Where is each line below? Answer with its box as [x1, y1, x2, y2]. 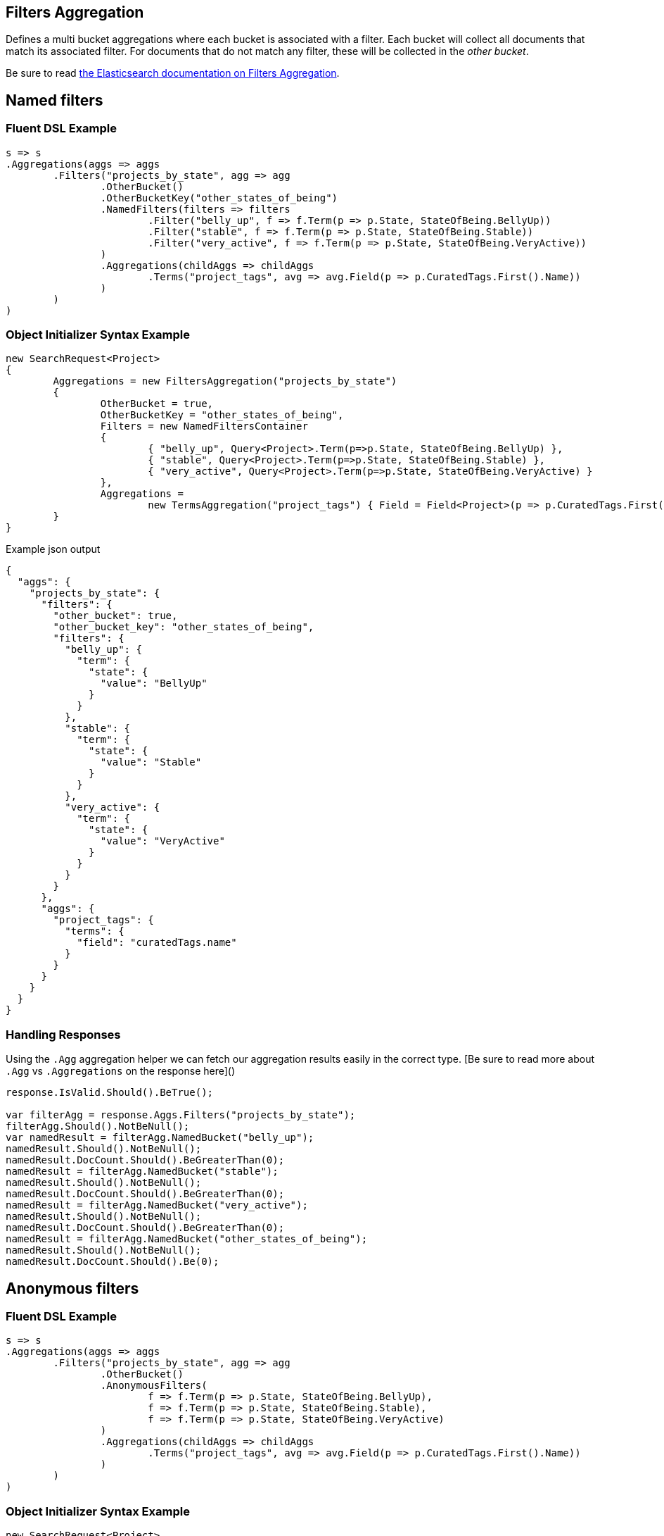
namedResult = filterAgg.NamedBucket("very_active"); [6, 1199, 308, 1211]
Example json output [6, 543, 101, 556]
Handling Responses [6, 1027, 121, 1042]
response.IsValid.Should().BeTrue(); [6, 1087, 214, 1099]
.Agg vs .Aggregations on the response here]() [6, 1065, 236, 1078]
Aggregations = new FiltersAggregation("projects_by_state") [53, 375, 397, 387]
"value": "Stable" [100, 756, 202, 768]
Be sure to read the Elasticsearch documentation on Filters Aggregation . [6, 67, 340, 80]
